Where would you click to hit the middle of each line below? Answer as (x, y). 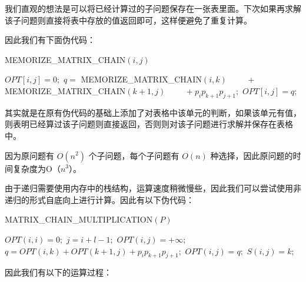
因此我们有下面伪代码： (50, 40)
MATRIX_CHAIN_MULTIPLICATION (79, 219)
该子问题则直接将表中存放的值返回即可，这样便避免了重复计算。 (128, 20)
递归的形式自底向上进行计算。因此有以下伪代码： (99, 199)
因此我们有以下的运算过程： (58, 272)
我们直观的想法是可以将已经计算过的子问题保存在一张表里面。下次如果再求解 (153, 8)
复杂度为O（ (36, 168)
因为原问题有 (29, 155)
